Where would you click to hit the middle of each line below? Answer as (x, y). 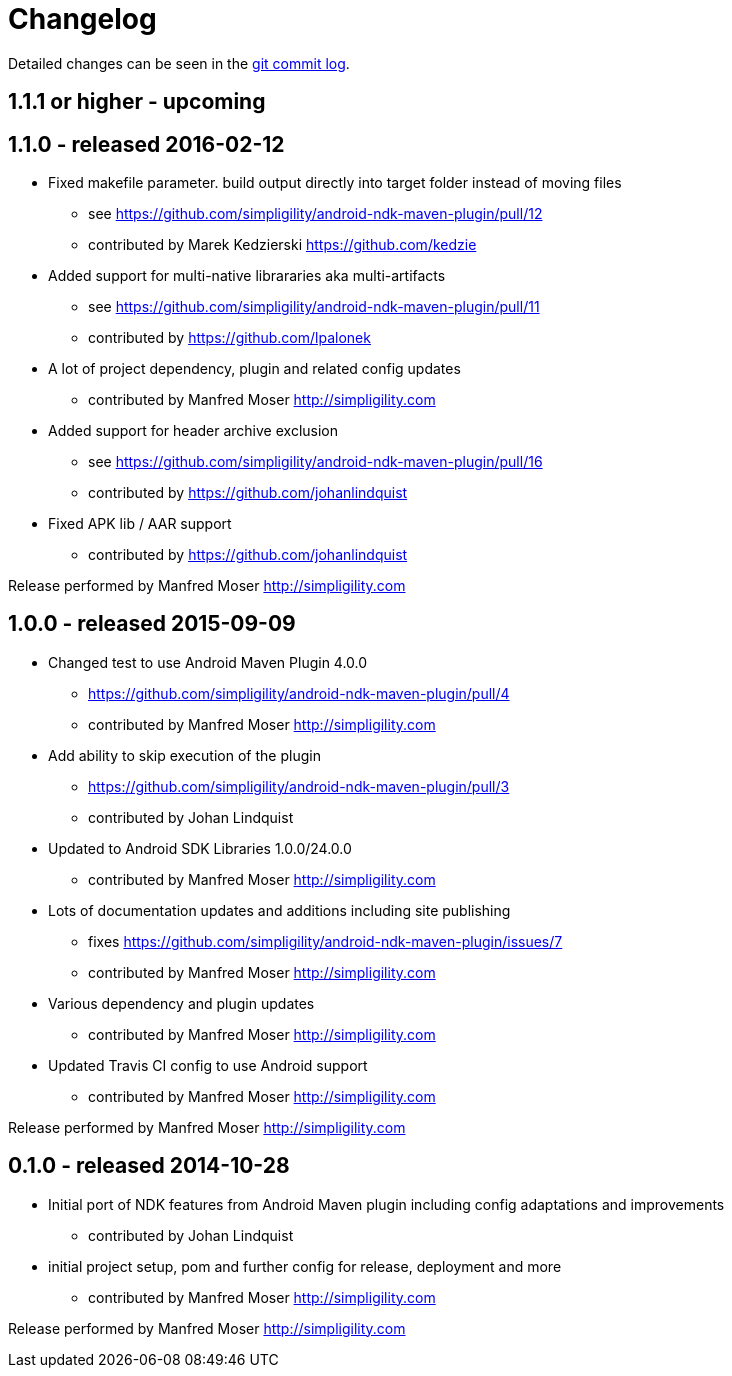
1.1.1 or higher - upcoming (137, 102)
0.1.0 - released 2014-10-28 (149, 1166)
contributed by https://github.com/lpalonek (229, 338)
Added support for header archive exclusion (193, 431)
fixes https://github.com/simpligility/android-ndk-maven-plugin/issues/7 (325, 941)
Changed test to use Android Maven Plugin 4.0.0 (208, 662)
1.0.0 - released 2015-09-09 (152, 624)
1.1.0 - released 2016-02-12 (146, 144)
